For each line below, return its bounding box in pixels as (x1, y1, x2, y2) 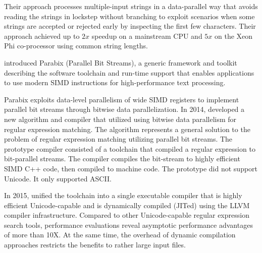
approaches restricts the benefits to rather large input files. (4, 239, 186, 250)
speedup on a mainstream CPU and (91, 30, 202, 41)
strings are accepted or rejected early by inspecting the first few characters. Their (4, 21, 256, 31)
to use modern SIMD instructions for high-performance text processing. (4, 77, 226, 88)
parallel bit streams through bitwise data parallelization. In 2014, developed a (4, 104, 245, 114)
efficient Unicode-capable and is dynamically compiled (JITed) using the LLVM (4, 200, 250, 210)
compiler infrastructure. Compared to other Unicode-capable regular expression (4, 210, 249, 220)
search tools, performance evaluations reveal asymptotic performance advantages (4, 219, 253, 230)
